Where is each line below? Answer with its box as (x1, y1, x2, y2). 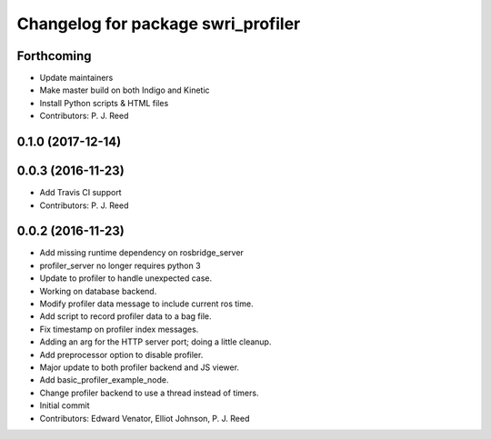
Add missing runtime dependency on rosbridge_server (39, 247, 245, 258)
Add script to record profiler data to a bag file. (39, 311, 212, 322)
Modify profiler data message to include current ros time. (39, 298, 254, 309)
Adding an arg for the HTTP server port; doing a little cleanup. (39, 336, 272, 347)
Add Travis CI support (39, 187, 122, 198)
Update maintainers (39, 73, 114, 84)
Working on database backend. (39, 285, 157, 296)
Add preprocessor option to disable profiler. (39, 349, 204, 360)
